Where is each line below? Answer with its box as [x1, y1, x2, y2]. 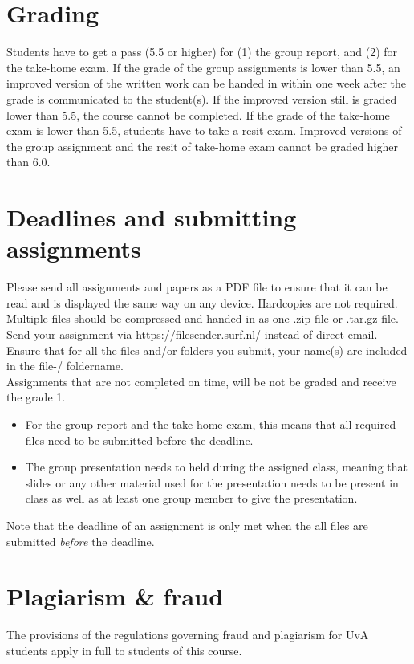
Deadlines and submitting [6, 201, 297, 234]
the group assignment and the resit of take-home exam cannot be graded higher [6, 137, 399, 154]
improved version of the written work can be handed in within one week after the [6, 75, 407, 92]
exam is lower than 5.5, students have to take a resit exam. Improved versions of [6, 122, 402, 139]
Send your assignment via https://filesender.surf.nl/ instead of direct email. [6, 325, 378, 342]
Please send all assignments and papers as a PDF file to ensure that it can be [6, 279, 388, 295]
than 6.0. [6, 153, 51, 170]
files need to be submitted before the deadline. [25, 431, 254, 448]
